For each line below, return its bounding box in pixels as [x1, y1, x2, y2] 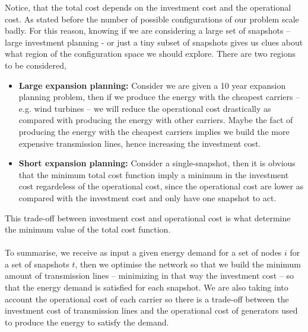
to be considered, [5, 59, 66, 71]
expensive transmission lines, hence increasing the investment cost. [18, 137, 261, 149]
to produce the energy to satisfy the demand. [5, 315, 169, 328]
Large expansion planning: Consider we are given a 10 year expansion [18, 79, 286, 91]
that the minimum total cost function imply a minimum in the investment [18, 168, 289, 180]
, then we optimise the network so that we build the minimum [75, 257, 301, 270]
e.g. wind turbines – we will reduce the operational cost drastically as [18, 102, 271, 114]
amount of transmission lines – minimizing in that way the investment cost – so [5, 269, 294, 282]
